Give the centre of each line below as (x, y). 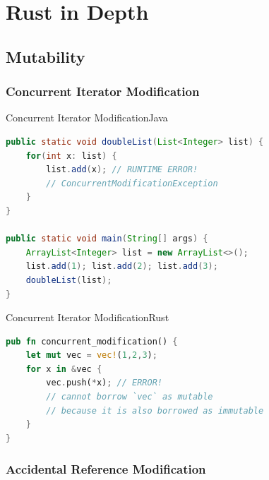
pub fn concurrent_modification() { (92, 341)
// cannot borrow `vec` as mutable (130, 397)
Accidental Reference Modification (106, 469)
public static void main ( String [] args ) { (107, 239)
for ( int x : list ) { (71, 156)
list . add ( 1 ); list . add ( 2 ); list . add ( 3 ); (122, 266)
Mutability (46, 56)
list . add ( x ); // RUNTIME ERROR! (122, 170)
